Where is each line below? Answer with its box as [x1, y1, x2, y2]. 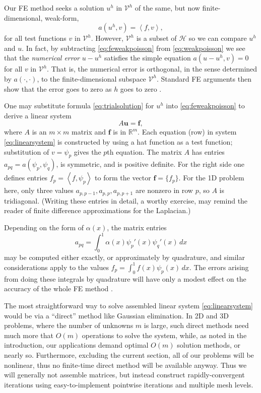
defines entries [4, 172, 48, 183]
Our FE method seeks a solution [4, 3, 104, 13]
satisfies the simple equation [104, 52, 191, 63]
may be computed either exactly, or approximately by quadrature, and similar [4, 251, 245, 262]
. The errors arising [189, 261, 249, 272]
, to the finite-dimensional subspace [37, 73, 146, 84]
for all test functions [4, 33, 67, 43]
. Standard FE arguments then [156, 73, 251, 84]
